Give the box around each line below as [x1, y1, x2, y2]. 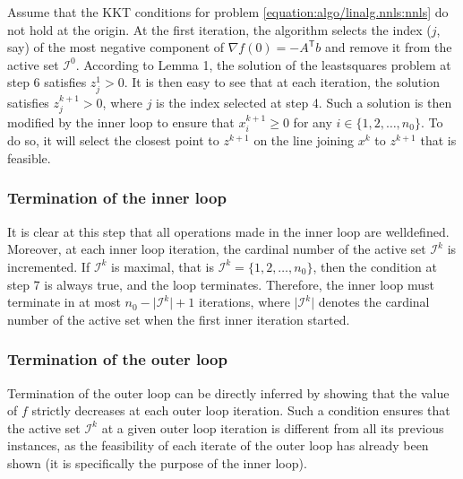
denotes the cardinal [318, 292, 430, 311]
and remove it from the [324, 38, 452, 57]
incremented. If [7, 257, 90, 275]
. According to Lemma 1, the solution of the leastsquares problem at [75, 55, 451, 74]
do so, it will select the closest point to [7, 131, 219, 150]
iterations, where [198, 292, 290, 311]
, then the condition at [313, 257, 437, 275]
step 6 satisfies [7, 73, 87, 91]
